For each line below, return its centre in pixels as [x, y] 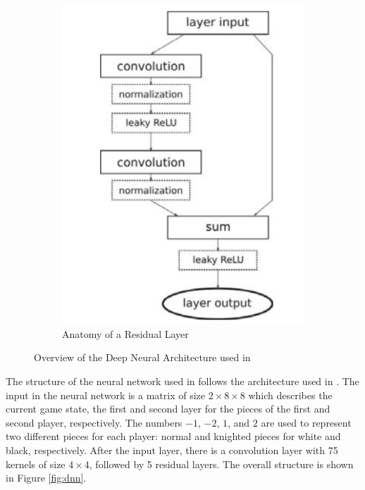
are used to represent [306, 422]
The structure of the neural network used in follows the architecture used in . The [182, 381]
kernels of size [36, 464]
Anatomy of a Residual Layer [125, 333]
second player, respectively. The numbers [94, 422]
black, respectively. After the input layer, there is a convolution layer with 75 [172, 450]
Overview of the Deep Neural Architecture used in [142, 357]
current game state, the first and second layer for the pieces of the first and [168, 409]
